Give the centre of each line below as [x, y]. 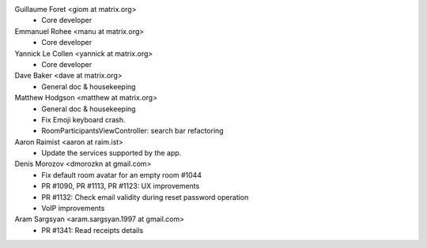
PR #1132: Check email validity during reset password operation [145, 197]
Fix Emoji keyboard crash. [83, 119]
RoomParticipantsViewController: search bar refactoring [133, 131]
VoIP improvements [73, 209]
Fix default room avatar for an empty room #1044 [121, 175]
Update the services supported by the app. [111, 153]
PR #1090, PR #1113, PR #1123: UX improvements [121, 186]
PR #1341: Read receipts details [93, 230]
